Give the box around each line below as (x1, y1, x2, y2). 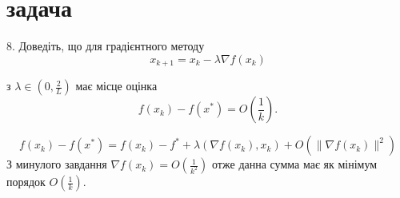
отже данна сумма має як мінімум (211, 156, 378, 172)
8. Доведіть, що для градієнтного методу (6, 38, 205, 54)
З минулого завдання (6, 156, 107, 172)
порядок (6, 173, 46, 190)
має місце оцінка (75, 77, 158, 94)
